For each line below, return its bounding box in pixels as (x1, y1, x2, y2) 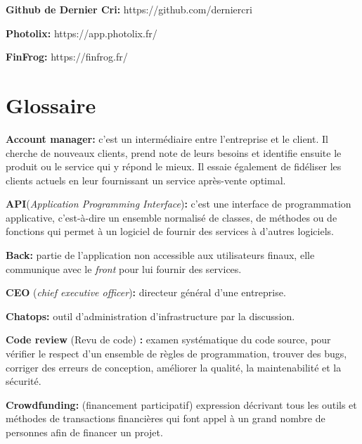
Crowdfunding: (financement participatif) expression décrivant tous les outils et (6, 397, 357, 412)
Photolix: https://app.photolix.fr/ (6, 25, 157, 40)
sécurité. (6, 374, 41, 388)
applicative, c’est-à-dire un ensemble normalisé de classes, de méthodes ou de (6, 210, 337, 224)
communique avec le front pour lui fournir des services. (6, 261, 242, 276)
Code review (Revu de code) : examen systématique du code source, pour (6, 332, 331, 347)
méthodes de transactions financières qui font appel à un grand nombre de (6, 411, 325, 426)
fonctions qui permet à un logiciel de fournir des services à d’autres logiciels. (6, 224, 334, 239)
